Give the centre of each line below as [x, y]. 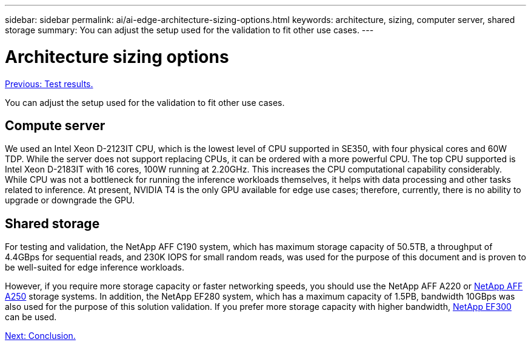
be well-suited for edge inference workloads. [95, 268]
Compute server [55, 125]
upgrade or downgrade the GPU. [70, 200]
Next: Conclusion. [40, 336]
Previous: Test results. [49, 84]
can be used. [31, 317]
